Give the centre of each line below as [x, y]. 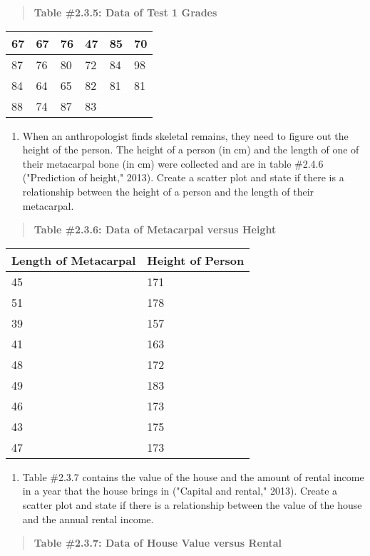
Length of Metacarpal [74, 260]
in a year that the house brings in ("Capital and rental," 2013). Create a [180, 491]
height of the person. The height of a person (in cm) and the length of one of [191, 150]
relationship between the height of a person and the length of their [168, 191]
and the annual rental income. [88, 519]
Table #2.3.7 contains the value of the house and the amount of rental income [193, 476]
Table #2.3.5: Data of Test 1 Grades [125, 12]
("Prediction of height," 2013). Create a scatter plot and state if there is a [183, 177]
